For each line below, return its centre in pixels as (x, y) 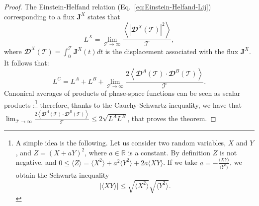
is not (228, 152)
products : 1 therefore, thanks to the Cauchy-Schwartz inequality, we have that (123, 104)
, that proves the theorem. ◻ (172, 118)
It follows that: (27, 62)
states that (104, 16)
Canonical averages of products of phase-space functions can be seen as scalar (122, 93)
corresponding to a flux (39, 16)
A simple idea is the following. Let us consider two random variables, (121, 143)
